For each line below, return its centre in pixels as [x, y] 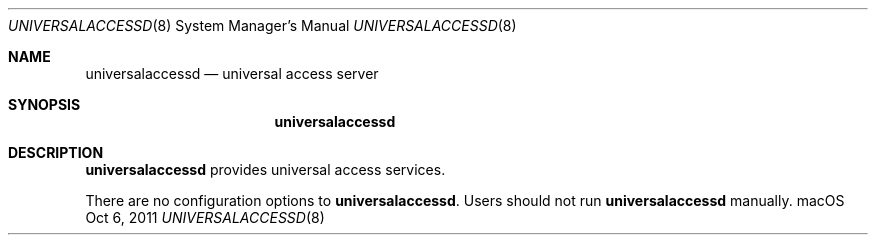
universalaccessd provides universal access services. [265, 169]
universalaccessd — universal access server [232, 73]
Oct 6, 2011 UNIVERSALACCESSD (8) [205, 217]
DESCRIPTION [56, 152]
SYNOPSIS [44, 104]
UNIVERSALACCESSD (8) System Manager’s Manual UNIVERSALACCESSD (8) [262, 25]
